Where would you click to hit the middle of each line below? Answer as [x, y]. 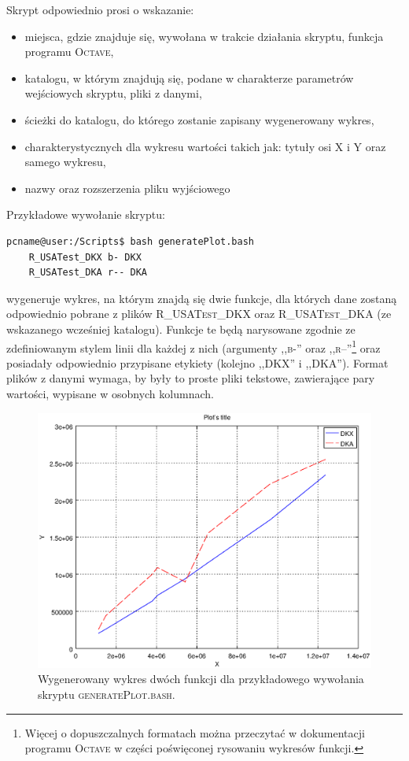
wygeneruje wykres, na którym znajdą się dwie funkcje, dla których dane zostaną [202, 298]
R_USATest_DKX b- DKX [85, 257]
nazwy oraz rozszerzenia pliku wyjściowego [127, 188]
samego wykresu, [65, 162]
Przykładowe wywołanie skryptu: [86, 214]
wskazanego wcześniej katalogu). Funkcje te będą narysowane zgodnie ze [181, 329]
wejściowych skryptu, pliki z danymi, [113, 93]
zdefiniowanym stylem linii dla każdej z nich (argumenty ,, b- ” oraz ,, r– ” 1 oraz [193, 346]
